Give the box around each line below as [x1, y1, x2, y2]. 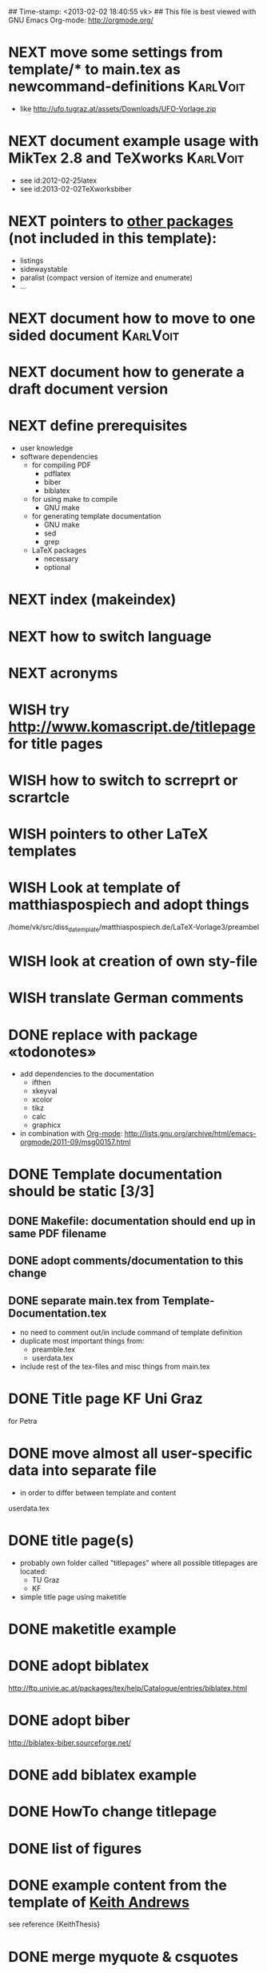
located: [19, 1567, 47, 1576]
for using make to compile [31, 495, 118, 504]
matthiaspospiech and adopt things [8, 896, 249, 914]
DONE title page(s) [8, 1531, 134, 1550]
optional [43, 563, 71, 572]
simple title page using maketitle [19, 1591, 126, 1602]
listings [19, 256, 44, 265]
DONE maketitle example [8, 1620, 177, 1639]
